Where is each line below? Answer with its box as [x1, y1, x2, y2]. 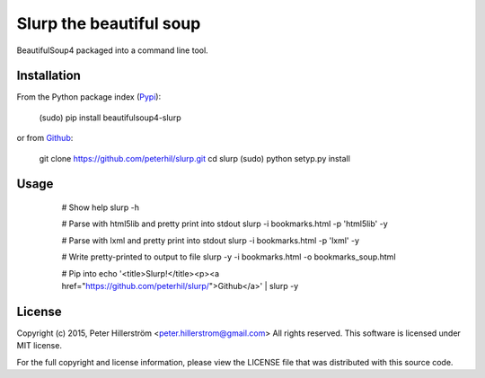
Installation [16, 68, 81, 84]
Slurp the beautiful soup [16, 13, 201, 33]
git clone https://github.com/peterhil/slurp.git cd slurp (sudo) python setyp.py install [39, 153, 350, 163]
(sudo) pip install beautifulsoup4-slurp [39, 112, 181, 123]
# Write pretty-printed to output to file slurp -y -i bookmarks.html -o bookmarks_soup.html [61, 251, 396, 262]
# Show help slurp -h [61, 202, 139, 213]
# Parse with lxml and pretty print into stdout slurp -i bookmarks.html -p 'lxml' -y [61, 234, 359, 246]
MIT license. [16, 340, 63, 351]
